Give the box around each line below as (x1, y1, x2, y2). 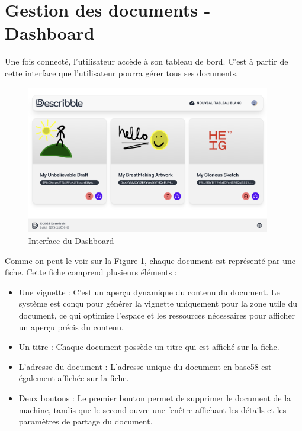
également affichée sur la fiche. (18, 372, 129, 384)
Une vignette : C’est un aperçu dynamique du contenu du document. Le (18, 285, 280, 298)
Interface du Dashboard (28, 234, 114, 246)
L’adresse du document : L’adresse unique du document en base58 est (18, 360, 272, 372)
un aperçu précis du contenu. (18, 320, 124, 333)
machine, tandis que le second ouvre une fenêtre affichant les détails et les (18, 403, 287, 416)
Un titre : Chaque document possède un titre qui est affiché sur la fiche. (18, 340, 279, 353)
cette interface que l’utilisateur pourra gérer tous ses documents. (5, 66, 239, 79)
